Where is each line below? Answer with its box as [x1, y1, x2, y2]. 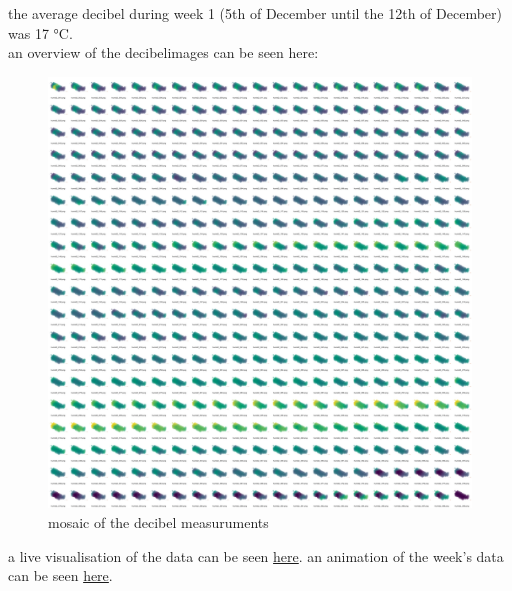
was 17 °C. [8, 22, 73, 43]
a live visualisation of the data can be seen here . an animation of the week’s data [8, 545, 504, 566]
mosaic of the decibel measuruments [48, 511, 269, 532]
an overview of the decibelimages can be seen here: [8, 42, 319, 63]
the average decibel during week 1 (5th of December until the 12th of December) [8, 3, 503, 23]
